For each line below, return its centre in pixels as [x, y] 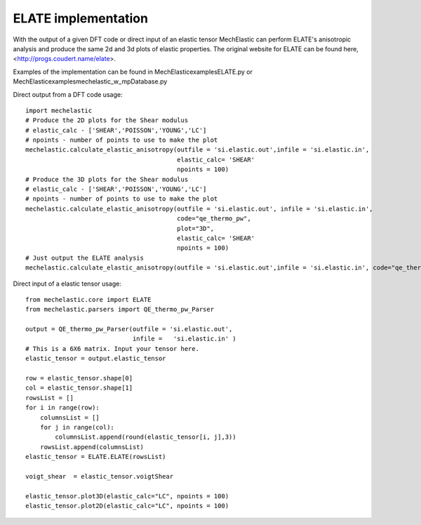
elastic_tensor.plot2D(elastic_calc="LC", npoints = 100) [127, 506]
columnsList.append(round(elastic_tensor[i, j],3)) [146, 437]
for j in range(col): [77, 427]
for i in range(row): [62, 408]
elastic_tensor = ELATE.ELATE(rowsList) [96, 457]
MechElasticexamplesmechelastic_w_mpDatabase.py [90, 81]
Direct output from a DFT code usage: [68, 94]
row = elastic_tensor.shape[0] [79, 378]
